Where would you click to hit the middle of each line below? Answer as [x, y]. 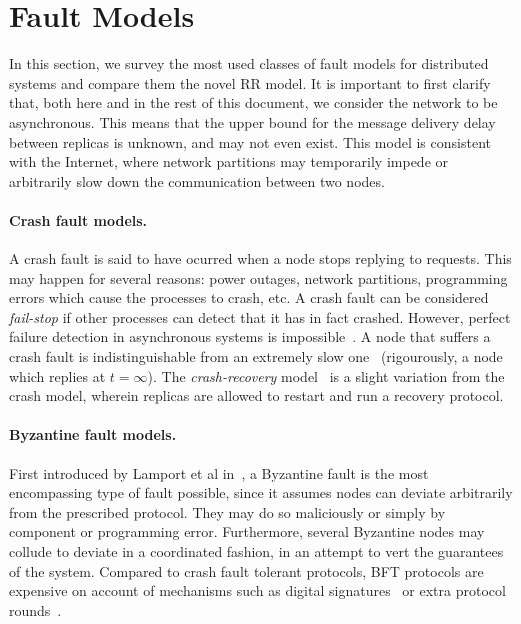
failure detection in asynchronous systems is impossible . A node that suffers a [250, 336]
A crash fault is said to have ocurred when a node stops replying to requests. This [260, 258]
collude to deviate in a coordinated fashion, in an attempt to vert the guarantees [256, 551]
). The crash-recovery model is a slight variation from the [326, 375]
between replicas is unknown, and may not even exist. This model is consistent [250, 141]
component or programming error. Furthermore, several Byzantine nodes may [247, 531]
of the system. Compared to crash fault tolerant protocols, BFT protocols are [246, 570]
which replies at [57, 375]
